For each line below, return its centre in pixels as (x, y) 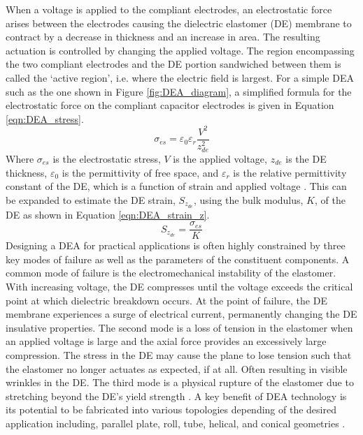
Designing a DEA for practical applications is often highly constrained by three (176, 245)
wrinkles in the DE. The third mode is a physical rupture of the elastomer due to (180, 382)
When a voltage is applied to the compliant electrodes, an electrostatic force (169, 9)
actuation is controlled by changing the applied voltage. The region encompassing (180, 50)
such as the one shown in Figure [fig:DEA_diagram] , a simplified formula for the (179, 91)
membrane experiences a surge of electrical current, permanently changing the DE (181, 314)
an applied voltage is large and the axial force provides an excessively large (166, 341)
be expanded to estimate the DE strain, (91, 199)
